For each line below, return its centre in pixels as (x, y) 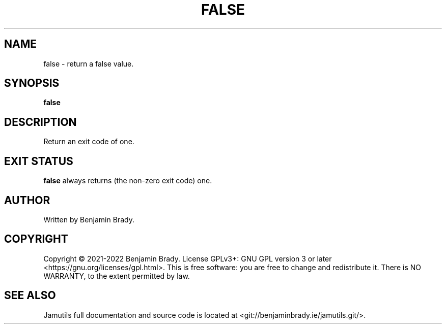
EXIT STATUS (39, 161)
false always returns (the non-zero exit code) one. (128, 181)
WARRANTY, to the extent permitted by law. (117, 276)
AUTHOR (27, 200)
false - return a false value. (89, 63)
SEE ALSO (30, 296)
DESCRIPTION (40, 122)
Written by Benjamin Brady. (89, 219)
